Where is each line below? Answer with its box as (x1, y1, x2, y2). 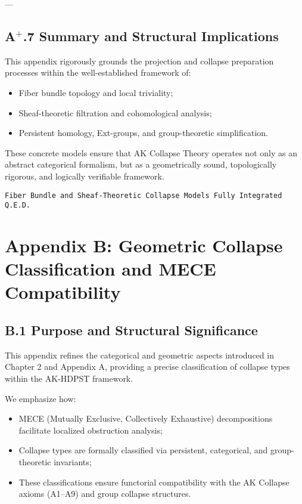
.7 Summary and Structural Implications (23, 26, 279, 45)
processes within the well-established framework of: (5, 66, 191, 79)
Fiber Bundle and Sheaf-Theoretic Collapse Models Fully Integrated (5, 191, 282, 200)
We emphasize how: (5, 392, 76, 404)
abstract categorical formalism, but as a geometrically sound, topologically (5, 158, 277, 171)
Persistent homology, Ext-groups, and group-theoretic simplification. (18, 126, 268, 139)
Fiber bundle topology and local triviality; (18, 86, 173, 98)
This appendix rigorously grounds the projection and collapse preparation (5, 54, 274, 67)
